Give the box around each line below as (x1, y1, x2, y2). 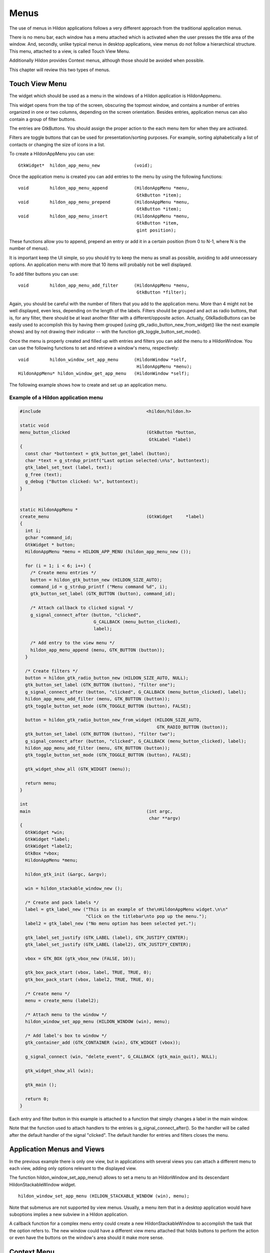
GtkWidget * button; (25, 542, 75, 547)
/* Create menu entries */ (30, 570, 97, 576)
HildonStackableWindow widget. (9, 1181, 76, 1187)
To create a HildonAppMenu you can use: (9, 151, 95, 157)
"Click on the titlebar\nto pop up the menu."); (85, 914, 207, 919)
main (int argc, (19, 808, 173, 814)
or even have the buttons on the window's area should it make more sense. (9, 1234, 164, 1240)
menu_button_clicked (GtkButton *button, (19, 430, 197, 436)
